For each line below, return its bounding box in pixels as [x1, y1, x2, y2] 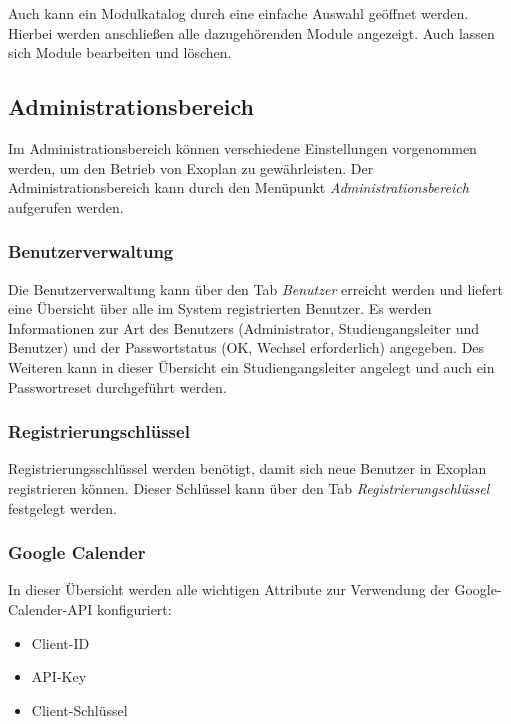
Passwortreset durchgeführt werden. [8, 376, 227, 397]
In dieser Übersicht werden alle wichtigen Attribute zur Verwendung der [8, 579, 450, 600]
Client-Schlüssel [31, 699, 128, 720]
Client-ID [31, 632, 90, 653]
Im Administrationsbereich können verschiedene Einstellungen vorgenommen [8, 137, 477, 158]
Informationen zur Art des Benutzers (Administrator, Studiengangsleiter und [8, 317, 479, 338]
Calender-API [8, 598, 93, 619]
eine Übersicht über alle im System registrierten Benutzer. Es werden [8, 298, 432, 319]
